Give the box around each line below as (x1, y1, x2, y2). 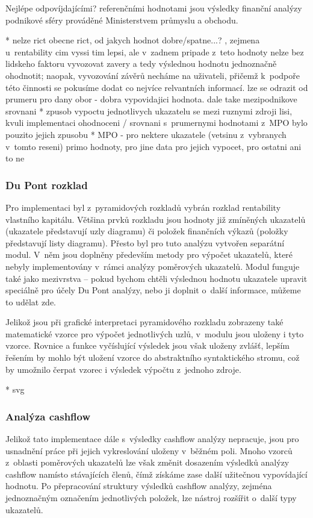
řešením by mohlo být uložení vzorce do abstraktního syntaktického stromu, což (5, 351, 300, 364)
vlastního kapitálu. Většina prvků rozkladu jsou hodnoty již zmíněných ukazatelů (5, 213, 306, 225)
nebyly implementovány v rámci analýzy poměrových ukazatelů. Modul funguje (5, 260, 300, 272)
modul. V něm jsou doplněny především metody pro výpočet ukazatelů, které (5, 248, 293, 261)
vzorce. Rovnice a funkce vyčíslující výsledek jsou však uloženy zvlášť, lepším (5, 339, 290, 352)
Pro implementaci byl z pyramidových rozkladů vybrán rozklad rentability (5, 201, 281, 213)
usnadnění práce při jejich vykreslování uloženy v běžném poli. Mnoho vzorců (5, 444, 293, 457)
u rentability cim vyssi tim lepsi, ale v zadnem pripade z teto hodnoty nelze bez (5, 45, 304, 58)
